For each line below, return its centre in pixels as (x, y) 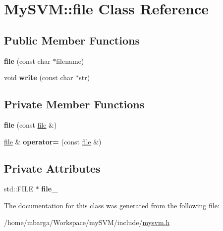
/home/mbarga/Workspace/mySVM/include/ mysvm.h (87, 222)
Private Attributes (52, 168)
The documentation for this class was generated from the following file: (112, 205)
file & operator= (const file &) (53, 141)
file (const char (27, 61)
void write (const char (39, 77)
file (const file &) (30, 124)
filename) (70, 61)
